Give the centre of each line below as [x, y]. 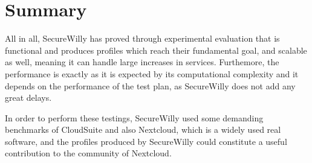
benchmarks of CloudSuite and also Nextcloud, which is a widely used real [143, 129]
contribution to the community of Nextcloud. [88, 153]
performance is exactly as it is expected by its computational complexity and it [152, 73]
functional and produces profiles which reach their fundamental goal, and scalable [156, 50]
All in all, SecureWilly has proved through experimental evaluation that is [142, 38]
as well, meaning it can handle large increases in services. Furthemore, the [142, 62]
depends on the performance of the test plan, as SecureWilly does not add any [150, 85]
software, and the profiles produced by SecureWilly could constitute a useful [146, 141]
